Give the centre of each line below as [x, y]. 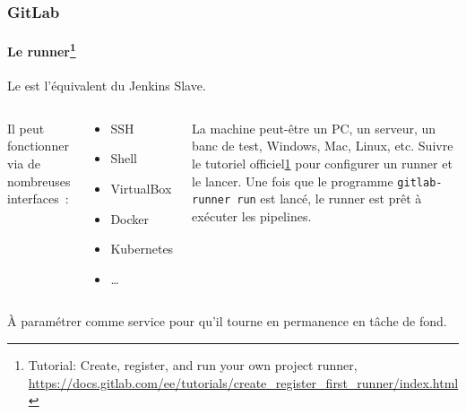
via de [24, 164]
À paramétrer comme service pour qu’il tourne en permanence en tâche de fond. [227, 321]
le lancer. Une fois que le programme [293, 181]
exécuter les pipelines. [252, 216]
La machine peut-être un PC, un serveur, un [314, 128]
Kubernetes [142, 249]
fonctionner [38, 146]
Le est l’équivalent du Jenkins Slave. [107, 86]
